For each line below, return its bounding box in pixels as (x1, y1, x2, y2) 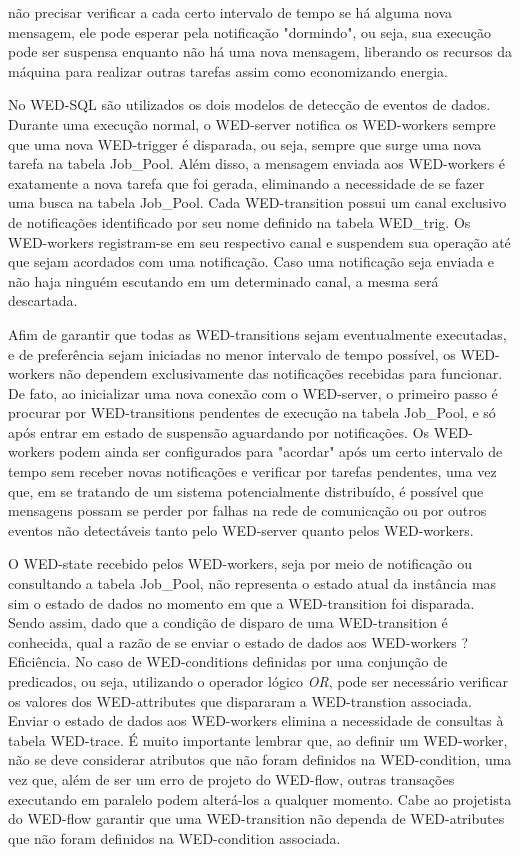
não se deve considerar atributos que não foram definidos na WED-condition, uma (8, 749, 512, 770)
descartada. (8, 290, 78, 311)
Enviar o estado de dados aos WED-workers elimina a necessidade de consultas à (8, 710, 504, 731)
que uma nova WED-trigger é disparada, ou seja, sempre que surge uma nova (8, 133, 482, 154)
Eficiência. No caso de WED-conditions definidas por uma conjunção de (8, 651, 448, 672)
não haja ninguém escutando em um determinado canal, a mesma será (8, 270, 439, 291)
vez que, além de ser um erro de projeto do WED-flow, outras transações (8, 768, 455, 789)
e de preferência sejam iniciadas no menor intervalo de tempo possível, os (8, 343, 456, 364)
